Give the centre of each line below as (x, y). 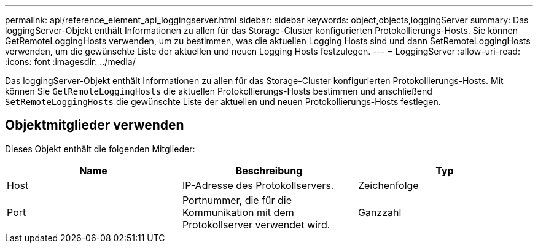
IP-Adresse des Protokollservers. (258, 185)
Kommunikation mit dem (238, 212)
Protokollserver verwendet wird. (256, 224)
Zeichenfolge (388, 185)
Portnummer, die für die (237, 200)
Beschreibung (269, 170)
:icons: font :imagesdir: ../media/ (70, 62)
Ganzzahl (380, 212)
